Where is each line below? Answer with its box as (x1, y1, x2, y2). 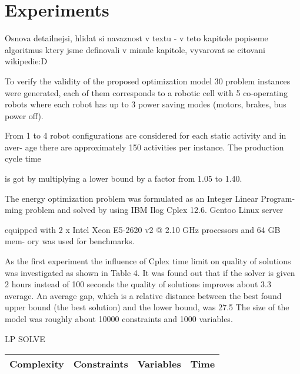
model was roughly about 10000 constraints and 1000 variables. (5, 313, 233, 324)
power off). (5, 109, 44, 122)
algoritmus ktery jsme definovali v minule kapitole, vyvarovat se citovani (5, 43, 265, 55)
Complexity (9, 357, 64, 371)
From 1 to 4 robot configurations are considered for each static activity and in (5, 129, 286, 142)
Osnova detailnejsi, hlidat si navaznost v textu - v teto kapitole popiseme (5, 32, 268, 44)
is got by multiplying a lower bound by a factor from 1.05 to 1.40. (5, 172, 242, 185)
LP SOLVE (5, 332, 45, 345)
